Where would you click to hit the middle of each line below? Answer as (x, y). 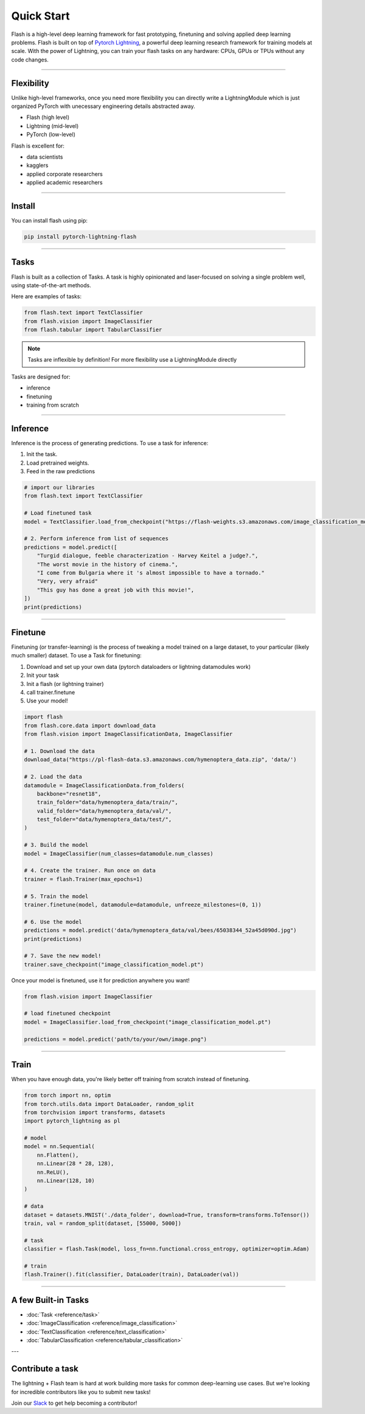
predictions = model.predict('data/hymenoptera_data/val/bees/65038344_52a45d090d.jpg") (161, 930)
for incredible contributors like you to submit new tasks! (81, 1392)
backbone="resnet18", (69, 794)
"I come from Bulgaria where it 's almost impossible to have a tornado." (151, 573)
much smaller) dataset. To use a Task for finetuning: (77, 655)
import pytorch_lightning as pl (72, 1121)
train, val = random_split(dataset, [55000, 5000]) (103, 1223)
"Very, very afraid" (68, 581)
